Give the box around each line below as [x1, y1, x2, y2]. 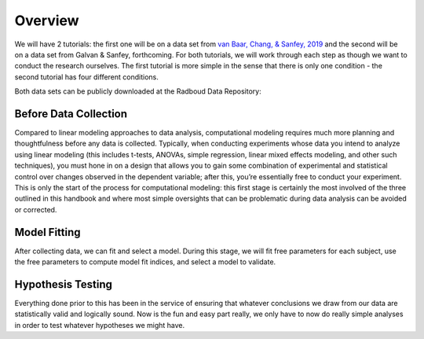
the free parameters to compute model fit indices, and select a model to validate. [14, 257, 276, 267]
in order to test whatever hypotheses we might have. [14, 320, 185, 330]
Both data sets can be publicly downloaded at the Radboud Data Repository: [14, 87, 262, 96]
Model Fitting [14, 225, 82, 239]
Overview [14, 12, 79, 29]
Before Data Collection [14, 107, 128, 120]
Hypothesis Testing [14, 278, 113, 291]
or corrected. [14, 205, 57, 214]
